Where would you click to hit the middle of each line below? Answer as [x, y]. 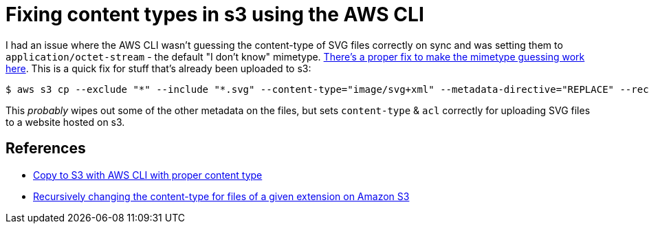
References [46, 149]
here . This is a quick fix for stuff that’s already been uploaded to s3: [158, 68]
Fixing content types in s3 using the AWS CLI [215, 14]
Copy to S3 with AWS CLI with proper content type [148, 175]
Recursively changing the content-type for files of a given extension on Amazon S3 [221, 196]
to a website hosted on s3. [65, 122]
